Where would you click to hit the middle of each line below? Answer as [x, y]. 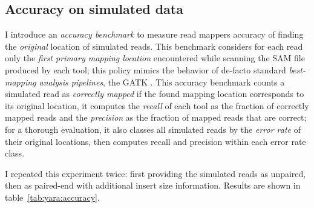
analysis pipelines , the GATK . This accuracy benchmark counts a [162, 82]
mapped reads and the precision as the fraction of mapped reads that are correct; [156, 117]
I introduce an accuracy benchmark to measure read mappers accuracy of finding [154, 34]
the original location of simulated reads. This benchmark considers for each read [154, 46]
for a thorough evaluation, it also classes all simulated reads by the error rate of [153, 129]
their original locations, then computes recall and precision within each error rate [155, 141]
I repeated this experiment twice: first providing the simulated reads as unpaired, [155, 173]
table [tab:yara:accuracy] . [52, 197]
